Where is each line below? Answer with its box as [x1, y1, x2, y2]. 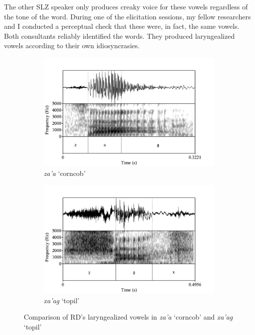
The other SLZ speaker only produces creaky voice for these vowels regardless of [4, 1, 248, 11]
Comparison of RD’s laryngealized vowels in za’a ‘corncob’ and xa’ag [24, 312, 233, 322]
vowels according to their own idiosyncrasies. [4, 40, 140, 51]
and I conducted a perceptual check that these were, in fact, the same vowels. [4, 21, 240, 31]
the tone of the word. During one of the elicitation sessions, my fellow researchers [4, 11, 251, 21]
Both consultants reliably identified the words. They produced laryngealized [4, 30, 235, 41]
